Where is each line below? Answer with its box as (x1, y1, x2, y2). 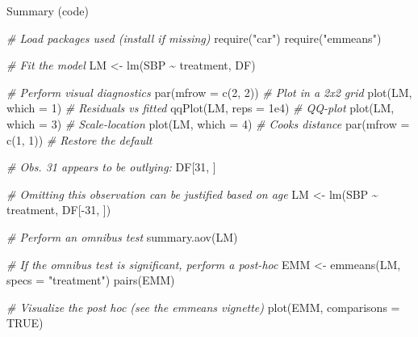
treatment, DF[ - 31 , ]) (6, 201, 111, 218)
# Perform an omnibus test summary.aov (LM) (6, 228, 238, 245)
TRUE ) (6, 314, 44, 331)
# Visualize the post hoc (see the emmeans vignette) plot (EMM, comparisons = (6, 298, 400, 315)
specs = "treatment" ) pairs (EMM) (6, 272, 175, 289)
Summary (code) (6, 2, 89, 19)
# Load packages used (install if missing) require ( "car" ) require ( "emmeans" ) (6, 29, 382, 46)
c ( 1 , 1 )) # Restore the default (6, 131, 153, 148)
